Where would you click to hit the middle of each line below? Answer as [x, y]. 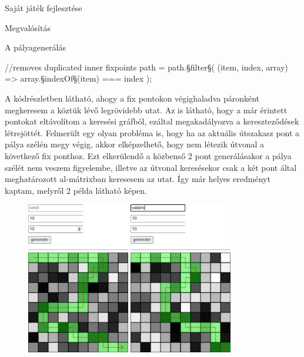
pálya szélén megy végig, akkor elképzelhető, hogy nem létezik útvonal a [135, 144]
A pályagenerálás [35, 47]
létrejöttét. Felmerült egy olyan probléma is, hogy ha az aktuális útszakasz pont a [152, 132]
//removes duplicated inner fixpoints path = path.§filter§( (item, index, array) [146, 67]
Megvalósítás [28, 27]
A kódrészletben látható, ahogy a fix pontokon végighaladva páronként [132, 98]
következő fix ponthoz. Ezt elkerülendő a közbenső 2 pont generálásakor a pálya [148, 155]
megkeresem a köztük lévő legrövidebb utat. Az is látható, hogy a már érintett [146, 110]
